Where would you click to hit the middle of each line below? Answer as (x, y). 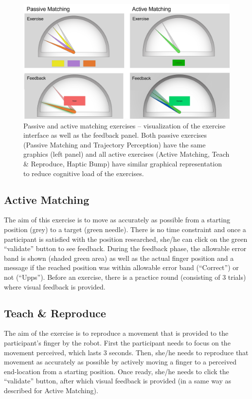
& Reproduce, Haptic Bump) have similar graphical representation (123, 163)
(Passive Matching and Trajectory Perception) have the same (115, 144)
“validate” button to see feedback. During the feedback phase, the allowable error (125, 248)
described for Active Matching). (51, 390)
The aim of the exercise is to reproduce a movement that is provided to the (116, 333)
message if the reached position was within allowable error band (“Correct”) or (121, 267)
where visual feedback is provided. (55, 286)
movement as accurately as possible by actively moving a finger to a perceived (120, 362)
